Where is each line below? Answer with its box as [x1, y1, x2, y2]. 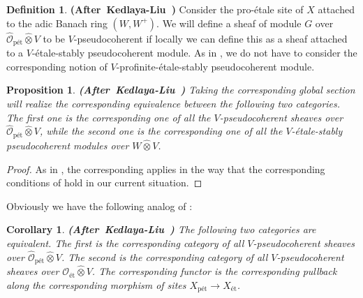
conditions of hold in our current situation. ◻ [6, 175, 202, 190]
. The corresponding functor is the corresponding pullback [91, 264, 337, 278]
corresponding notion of [6, 59, 108, 73]
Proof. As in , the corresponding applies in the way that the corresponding [6, 161, 325, 176]
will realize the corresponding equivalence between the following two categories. [6, 96, 341, 111]
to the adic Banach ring [6, 15, 108, 30]
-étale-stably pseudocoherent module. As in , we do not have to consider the [31, 45, 357, 60]
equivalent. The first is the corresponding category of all [6, 235, 244, 250]
